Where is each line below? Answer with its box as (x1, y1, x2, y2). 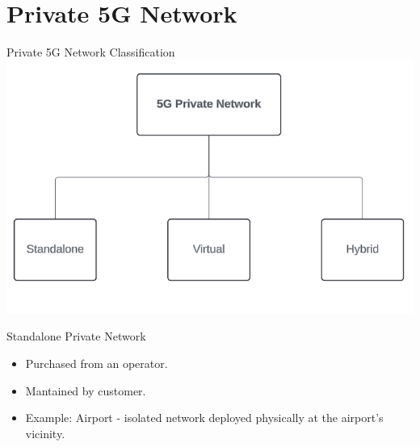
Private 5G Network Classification (6, 44, 175, 61)
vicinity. (25, 424, 65, 441)
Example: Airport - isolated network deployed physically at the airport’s (25, 409, 384, 426)
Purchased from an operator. (25, 355, 168, 372)
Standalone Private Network (6, 328, 146, 345)
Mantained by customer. (25, 382, 146, 399)
